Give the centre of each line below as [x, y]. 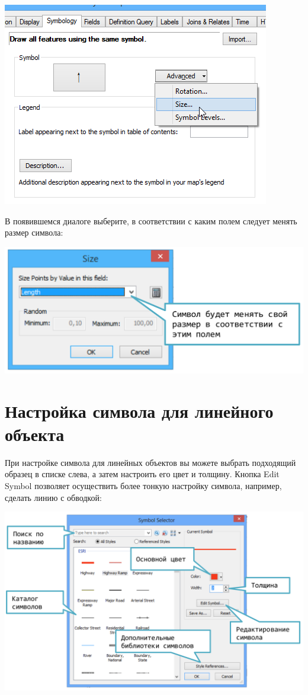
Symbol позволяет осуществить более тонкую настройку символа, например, [143, 485]
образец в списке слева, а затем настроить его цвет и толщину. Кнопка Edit [142, 474]
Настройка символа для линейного [139, 410]
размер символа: [34, 232]
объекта [35, 434]
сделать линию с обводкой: [53, 497]
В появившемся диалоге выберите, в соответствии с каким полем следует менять [151, 220]
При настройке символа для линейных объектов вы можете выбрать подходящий [150, 462]
